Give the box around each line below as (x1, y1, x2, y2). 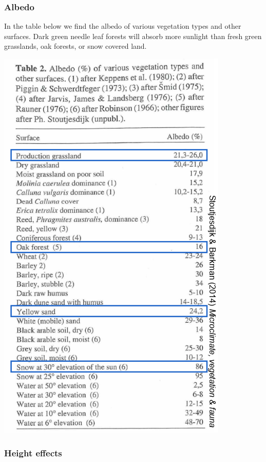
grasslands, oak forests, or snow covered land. (4, 41, 147, 51)
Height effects (4, 446, 62, 459)
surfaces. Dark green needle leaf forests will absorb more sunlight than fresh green (4, 30, 262, 41)
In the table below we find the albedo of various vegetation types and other (4, 21, 241, 31)
